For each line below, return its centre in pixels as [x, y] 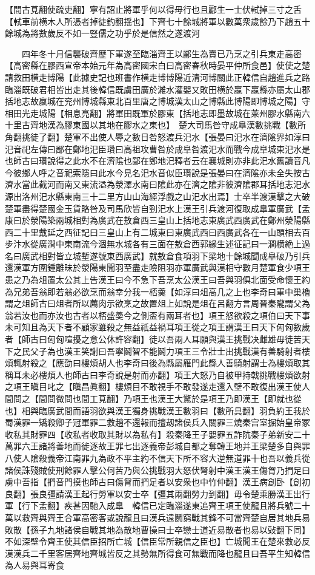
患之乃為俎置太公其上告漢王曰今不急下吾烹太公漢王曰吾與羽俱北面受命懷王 [153, 280]
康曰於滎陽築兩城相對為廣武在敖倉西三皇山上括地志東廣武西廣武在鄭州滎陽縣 [157, 220]
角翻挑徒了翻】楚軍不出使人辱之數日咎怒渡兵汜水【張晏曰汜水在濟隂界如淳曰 [157, 136]
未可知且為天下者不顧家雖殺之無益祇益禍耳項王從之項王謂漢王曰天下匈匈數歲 [157, 327]
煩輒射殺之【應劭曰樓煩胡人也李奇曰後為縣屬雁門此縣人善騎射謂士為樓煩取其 [157, 363]
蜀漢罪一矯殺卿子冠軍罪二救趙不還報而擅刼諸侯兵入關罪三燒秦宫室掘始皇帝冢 [157, 422]
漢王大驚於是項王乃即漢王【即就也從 [229, 398]
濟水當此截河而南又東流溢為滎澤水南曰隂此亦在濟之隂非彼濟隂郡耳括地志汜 [153, 184]
